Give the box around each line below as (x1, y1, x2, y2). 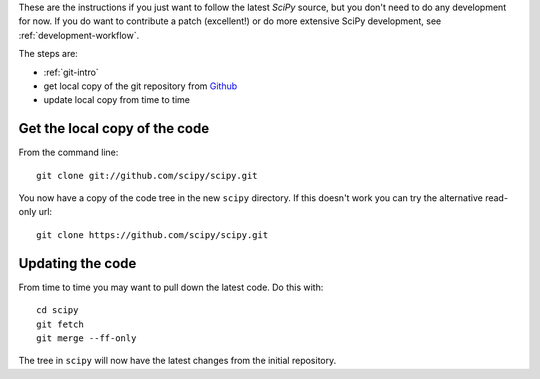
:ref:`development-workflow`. (18, 29, 140, 41)
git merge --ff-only (36, 332, 137, 344)
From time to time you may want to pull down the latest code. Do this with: (18, 281, 324, 293)
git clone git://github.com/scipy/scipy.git (36, 170, 259, 181)
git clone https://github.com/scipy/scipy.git (36, 229, 269, 240)
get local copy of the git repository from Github (43, 80, 238, 92)
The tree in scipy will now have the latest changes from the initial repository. (18, 355, 337, 367)
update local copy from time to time (43, 94, 190, 106)
